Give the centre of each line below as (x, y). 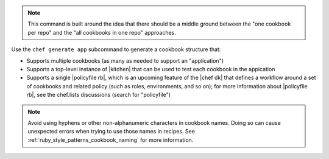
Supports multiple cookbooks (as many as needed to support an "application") (125, 60)
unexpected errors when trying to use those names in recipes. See (111, 132)
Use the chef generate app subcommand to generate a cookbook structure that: (116, 49)
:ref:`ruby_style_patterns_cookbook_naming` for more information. (111, 140)
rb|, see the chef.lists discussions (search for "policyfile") (98, 95)
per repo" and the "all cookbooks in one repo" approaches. (102, 32)
